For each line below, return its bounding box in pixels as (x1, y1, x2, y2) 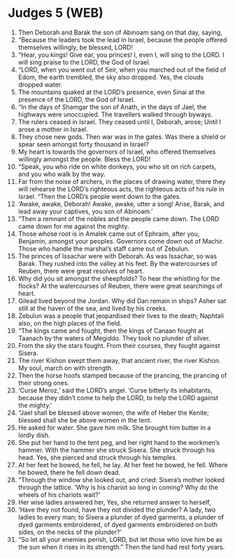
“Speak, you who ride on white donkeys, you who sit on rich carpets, (17, 162, 217, 171)
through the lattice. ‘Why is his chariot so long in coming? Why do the (17, 483, 219, 491)
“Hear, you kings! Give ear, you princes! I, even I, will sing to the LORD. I (17, 51, 225, 59)
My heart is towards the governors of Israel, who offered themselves (17, 147, 216, 156)
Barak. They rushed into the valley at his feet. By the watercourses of (17, 259, 218, 267)
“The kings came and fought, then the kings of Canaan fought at (17, 326, 204, 335)
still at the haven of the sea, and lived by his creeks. (17, 304, 168, 312)
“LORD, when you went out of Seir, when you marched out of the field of (17, 65, 227, 74)
